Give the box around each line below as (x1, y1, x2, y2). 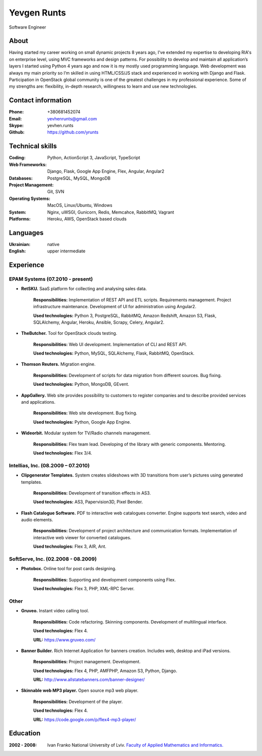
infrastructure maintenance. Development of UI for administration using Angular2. (33, 304, 196, 310)
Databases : (9, 175, 33, 181)
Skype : (9, 123, 24, 129)
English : (9, 248, 26, 254)
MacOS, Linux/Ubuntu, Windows (47, 202, 113, 208)
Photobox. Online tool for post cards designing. (21, 566, 116, 572)
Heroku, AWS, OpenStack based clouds (47, 216, 127, 222)
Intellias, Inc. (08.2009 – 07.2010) (9, 462, 90, 469)
